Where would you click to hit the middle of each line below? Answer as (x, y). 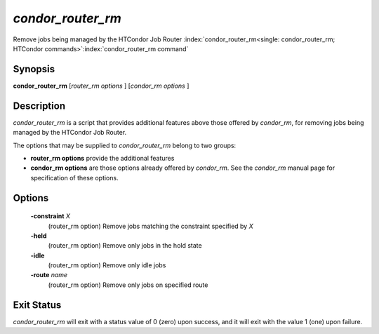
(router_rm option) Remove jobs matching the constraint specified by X (151, 226)
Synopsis (34, 69)
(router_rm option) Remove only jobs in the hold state (125, 246)
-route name (49, 275)
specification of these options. (74, 178)
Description (39, 106)
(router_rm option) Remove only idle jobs (107, 265)
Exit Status (37, 305)
